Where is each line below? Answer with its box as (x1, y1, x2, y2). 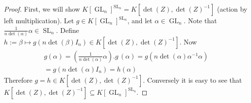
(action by (217, 4, 248, 14)
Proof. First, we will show (4, 4, 80, 14)
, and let (127, 15, 152, 25)
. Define (56, 25, 79, 35)
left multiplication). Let (4, 15, 74, 25)
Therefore (4, 74, 33, 85)
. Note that (184, 15, 217, 25)
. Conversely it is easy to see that (143, 74, 242, 85)
